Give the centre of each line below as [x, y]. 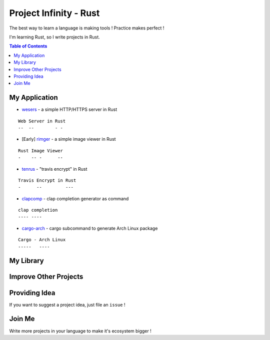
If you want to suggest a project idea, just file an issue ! [67, 305]
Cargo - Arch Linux [42, 240]
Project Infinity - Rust [54, 13]
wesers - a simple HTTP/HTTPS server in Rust [69, 109]
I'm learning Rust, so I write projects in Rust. [54, 37]
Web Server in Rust [42, 121]
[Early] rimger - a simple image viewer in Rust [69, 139]
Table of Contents [28, 46]
